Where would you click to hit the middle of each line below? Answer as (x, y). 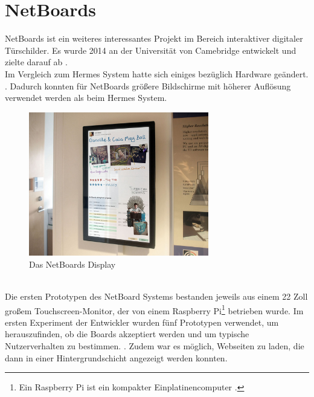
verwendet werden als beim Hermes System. (86, 98)
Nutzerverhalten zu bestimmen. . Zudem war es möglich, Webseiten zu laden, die (155, 345)
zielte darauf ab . (36, 62)
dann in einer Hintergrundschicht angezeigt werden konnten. (116, 357)
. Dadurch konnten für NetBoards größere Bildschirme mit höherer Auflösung (148, 86)
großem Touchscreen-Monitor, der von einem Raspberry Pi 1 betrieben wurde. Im (154, 309)
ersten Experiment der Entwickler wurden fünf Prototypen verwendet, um (142, 322)
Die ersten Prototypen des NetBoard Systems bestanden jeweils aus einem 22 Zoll (156, 296)
